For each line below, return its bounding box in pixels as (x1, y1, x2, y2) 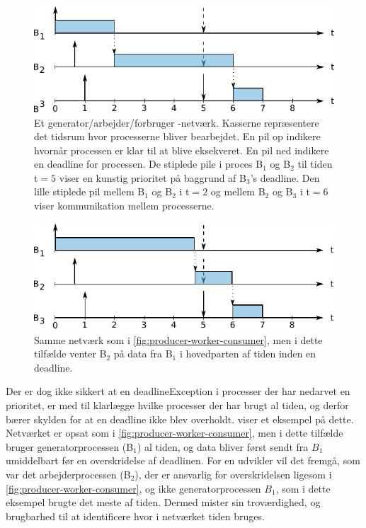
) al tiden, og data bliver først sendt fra (137, 439, 309, 454)
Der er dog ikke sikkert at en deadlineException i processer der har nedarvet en (6, 384, 350, 398)
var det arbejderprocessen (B (6, 466, 131, 481)
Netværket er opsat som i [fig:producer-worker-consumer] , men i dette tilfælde (6, 425, 343, 440)
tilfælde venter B (34, 346, 107, 361)
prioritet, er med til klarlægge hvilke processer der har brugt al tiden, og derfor (6, 398, 349, 412)
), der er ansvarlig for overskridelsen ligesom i (135, 466, 332, 481)
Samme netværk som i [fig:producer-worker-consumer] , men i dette (34, 332, 323, 347)
